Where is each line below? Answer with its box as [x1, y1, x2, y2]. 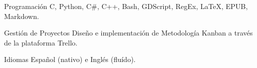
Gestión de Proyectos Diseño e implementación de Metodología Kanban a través [4, 27, 253, 38]
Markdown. [4, 10, 39, 21]
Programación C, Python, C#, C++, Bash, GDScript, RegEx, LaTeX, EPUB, [4, 1, 248, 11]
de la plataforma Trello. [4, 37, 78, 47]
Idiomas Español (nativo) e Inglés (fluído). [4, 54, 136, 64]
